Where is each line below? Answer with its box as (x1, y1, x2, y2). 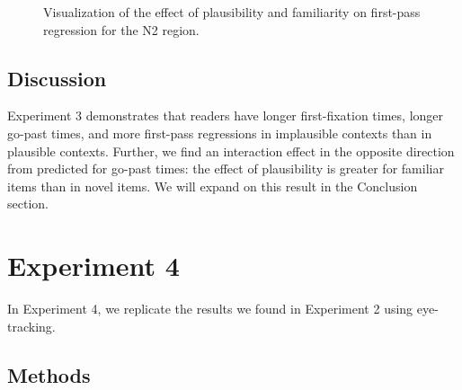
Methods (7, 360, 91, 388)
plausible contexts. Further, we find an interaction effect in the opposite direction (7, 141, 455, 160)
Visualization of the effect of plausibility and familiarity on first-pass (43, 3, 421, 21)
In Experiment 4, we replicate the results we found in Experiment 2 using (7, 299, 413, 318)
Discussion (7, 64, 107, 92)
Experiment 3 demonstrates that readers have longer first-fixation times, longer (7, 106, 444, 125)
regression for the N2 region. (43, 20, 200, 39)
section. (7, 194, 49, 213)
